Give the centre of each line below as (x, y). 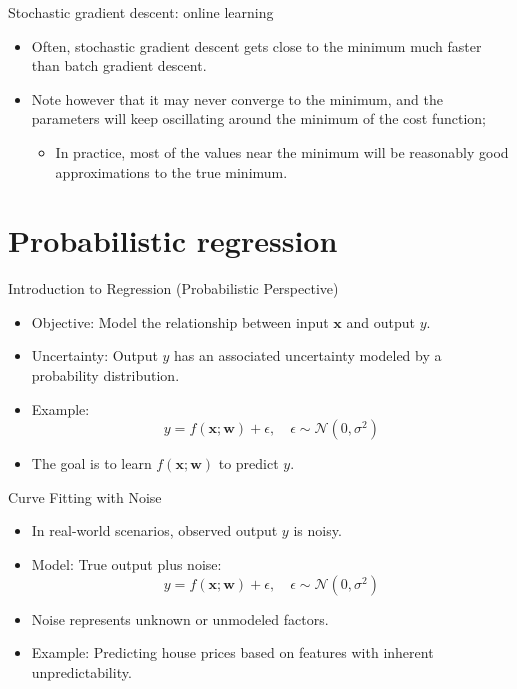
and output (380, 321)
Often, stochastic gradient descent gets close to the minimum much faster (256, 45)
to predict (248, 463)
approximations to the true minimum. (171, 171)
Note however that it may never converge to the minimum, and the (237, 98)
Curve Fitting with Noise (85, 496)
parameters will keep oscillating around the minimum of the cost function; (258, 118)
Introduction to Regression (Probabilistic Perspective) (173, 288)
